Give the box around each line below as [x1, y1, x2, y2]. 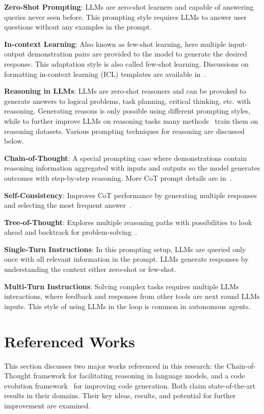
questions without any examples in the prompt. [4, 21, 152, 32]
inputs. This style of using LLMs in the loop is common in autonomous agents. [4, 300, 251, 311]
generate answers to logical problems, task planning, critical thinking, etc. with [4, 95, 251, 106]
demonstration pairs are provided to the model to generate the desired [27, 48, 247, 59]
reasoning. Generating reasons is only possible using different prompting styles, [4, 105, 251, 116]
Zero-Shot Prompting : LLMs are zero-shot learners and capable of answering [4, 2, 254, 12]
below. [4, 135, 24, 146]
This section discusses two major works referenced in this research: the [4, 360, 224, 371]
